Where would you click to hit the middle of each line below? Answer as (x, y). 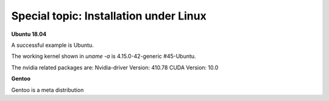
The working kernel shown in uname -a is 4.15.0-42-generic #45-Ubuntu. (104, 56)
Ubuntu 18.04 (29, 34)
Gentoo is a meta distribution (48, 90)
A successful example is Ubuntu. (52, 45)
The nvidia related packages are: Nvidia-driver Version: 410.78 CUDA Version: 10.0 (115, 68)
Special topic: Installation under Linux (109, 16)
